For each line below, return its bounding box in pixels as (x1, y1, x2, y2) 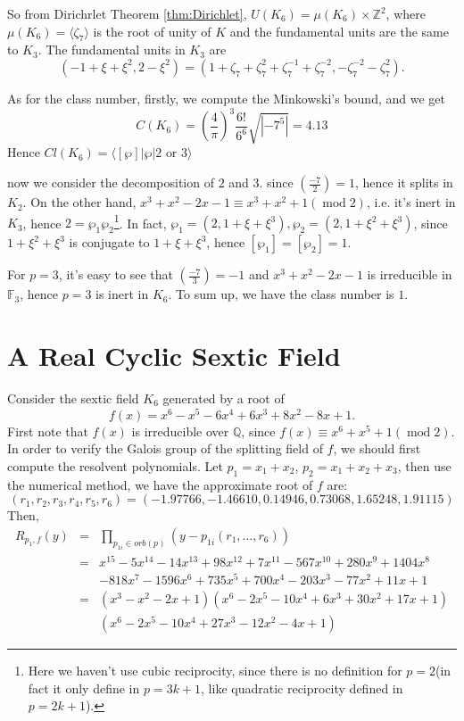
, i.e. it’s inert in (366, 193, 456, 211)
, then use (397, 456, 452, 475)
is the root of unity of (93, 21, 211, 40)
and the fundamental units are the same (229, 21, 449, 40)
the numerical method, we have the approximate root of (7, 475, 313, 493)
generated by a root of (162, 389, 285, 408)
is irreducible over (131, 421, 229, 440)
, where (385, 4, 426, 22)
